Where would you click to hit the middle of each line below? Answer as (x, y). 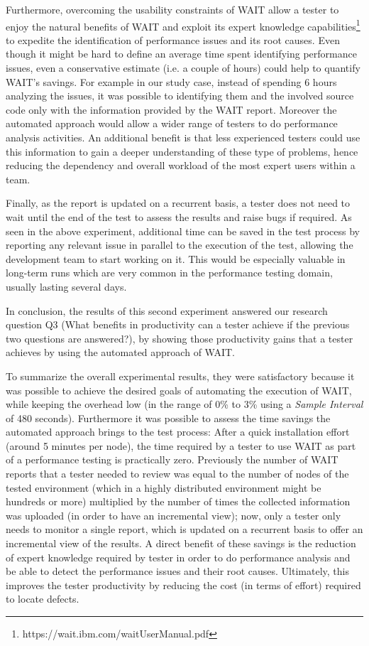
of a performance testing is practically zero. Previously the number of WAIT (172, 459)
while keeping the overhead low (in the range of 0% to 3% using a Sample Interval (184, 404)
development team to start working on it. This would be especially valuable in (176, 258)
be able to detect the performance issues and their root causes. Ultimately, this (177, 571)
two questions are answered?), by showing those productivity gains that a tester (180, 338)
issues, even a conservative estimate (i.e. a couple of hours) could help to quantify (183, 68)
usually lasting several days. (66, 286)
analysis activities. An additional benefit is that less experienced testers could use (183, 137)
